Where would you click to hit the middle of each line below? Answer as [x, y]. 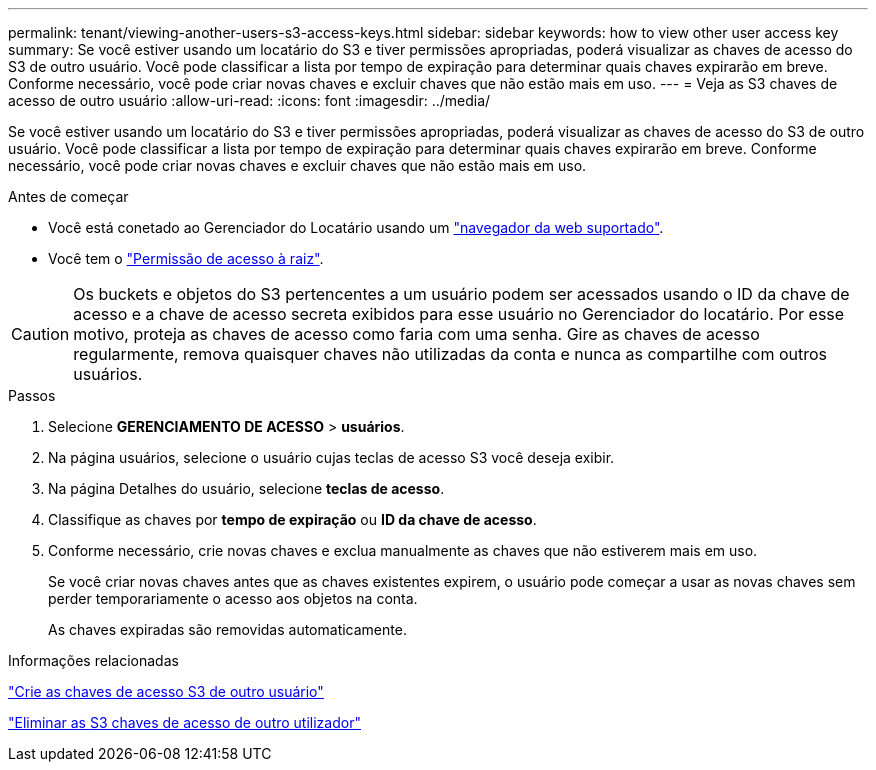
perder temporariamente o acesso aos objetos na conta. [233, 598]
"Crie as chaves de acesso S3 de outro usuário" [166, 691]
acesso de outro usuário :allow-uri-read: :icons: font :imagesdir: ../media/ [249, 100]
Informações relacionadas [93, 660]
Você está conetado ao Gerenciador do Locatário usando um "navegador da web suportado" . [356, 227]
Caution [40, 334]
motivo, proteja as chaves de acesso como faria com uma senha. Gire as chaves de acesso [416, 334]
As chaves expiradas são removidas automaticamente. [227, 629]
